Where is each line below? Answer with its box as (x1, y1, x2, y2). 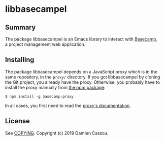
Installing (5, 56, 34, 64)
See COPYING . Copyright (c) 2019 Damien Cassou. (5, 130, 109, 136)
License (5, 117, 30, 125)
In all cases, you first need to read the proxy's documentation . (5, 103, 131, 108)
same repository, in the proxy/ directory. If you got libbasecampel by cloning (5, 74, 161, 80)
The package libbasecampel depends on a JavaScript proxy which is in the (5, 69, 158, 74)
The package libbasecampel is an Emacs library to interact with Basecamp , (5, 36, 158, 42)
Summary (5, 23, 36, 32)
